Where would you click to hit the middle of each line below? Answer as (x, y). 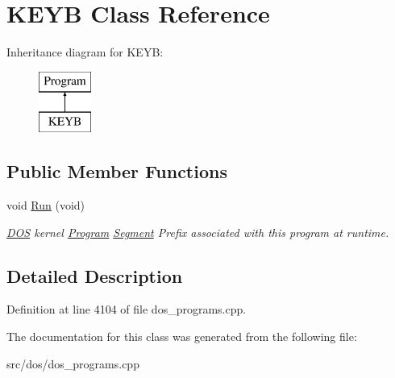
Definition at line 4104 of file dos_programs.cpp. (127, 309)
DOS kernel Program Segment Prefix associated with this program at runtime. (198, 232)
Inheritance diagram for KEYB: (85, 52)
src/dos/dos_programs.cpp (73, 363)
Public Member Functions (117, 171)
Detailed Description (95, 275)
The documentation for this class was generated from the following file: (182, 336)
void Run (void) (46, 205)
